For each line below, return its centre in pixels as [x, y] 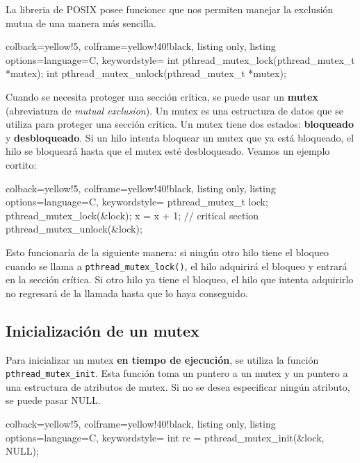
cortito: [21, 164]
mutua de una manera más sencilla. [81, 23]
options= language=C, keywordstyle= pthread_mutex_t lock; [137, 202]
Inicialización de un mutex [103, 330]
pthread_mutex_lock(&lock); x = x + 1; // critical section [132, 215]
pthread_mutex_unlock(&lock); [74, 229]
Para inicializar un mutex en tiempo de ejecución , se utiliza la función [162, 359]
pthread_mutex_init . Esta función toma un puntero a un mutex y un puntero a [177, 373]
